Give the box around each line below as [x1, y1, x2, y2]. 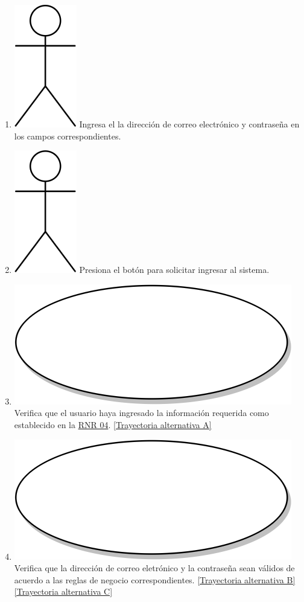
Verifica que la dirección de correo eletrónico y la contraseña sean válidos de [14, 562, 295, 574]
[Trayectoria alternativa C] [14, 585, 113, 598]
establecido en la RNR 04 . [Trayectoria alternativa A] [14, 418, 212, 431]
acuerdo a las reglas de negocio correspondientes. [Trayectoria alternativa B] [14, 573, 296, 586]
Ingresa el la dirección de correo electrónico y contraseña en [79, 118, 300, 130]
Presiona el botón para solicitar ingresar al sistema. [79, 263, 270, 276]
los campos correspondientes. [14, 129, 121, 142]
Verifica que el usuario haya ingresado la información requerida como [14, 406, 269, 419]
